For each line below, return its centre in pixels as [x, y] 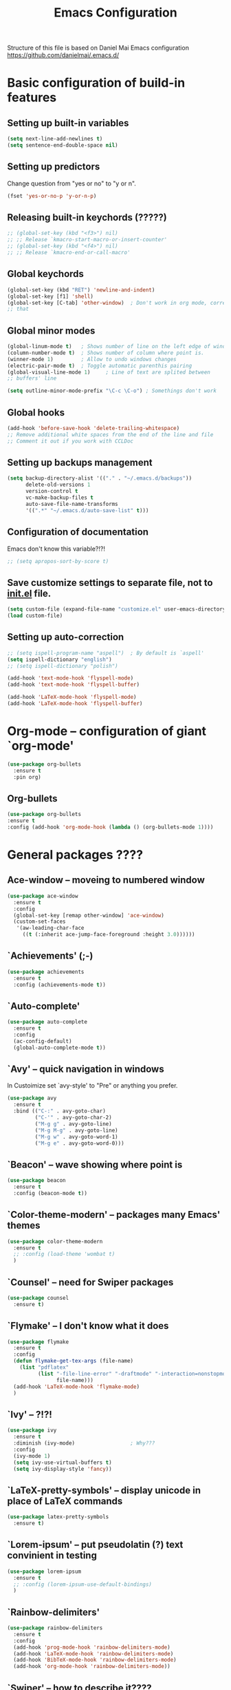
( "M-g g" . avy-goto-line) [73, 1124]
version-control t [52, 491]
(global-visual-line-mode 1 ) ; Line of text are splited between [109, 372]
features [32, 98]
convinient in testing [52, 1556]
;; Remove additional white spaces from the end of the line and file [110, 435]
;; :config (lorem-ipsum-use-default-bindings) [83, 1584]
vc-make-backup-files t [59, 498]
